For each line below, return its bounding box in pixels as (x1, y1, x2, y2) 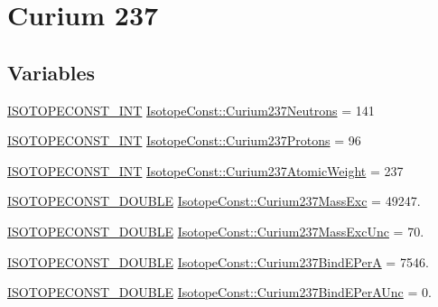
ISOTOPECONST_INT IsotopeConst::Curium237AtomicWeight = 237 (7, 161, 404, 180)
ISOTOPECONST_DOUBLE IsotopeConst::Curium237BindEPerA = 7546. (7, 252, 429, 271)
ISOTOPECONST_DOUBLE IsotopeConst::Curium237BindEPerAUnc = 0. (7, 283, 432, 302)
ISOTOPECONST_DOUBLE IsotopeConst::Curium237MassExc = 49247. (7, 191, 421, 210)
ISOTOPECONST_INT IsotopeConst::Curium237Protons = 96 (7, 131, 361, 150)
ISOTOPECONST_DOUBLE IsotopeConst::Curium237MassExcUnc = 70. (7, 221, 424, 240)
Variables (7, 58, 96, 86)
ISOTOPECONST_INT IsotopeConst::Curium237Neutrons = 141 (7, 100, 375, 119)
